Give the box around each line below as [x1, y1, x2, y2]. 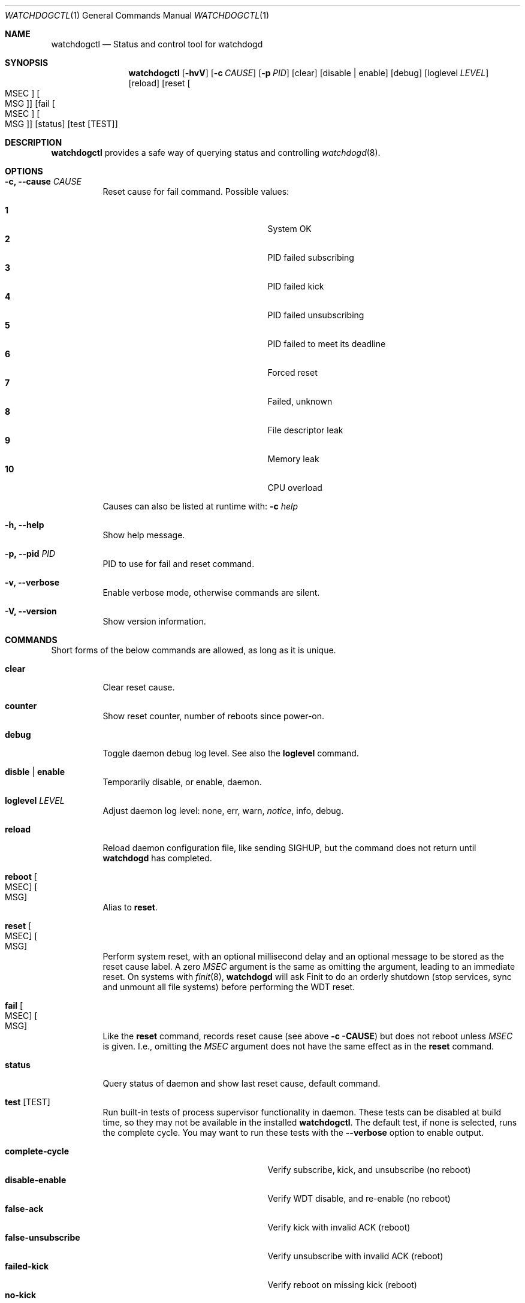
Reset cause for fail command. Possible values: [102, 186, 289, 197]
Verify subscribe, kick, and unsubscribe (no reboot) [267, 1165, 471, 1175]
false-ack [5, 1204, 44, 1214]
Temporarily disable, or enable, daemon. [102, 777, 262, 787]
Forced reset [267, 367, 318, 378]
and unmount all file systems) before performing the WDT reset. [102, 982, 355, 992]
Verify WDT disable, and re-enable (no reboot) [267, 1193, 451, 1204]
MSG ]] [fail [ [5, 98, 55, 108]
